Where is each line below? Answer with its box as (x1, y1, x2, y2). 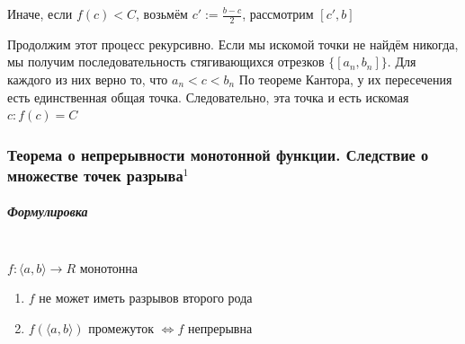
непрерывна (188, 318, 253, 337)
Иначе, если (7, 4, 73, 22)
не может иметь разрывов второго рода (39, 288, 253, 307)
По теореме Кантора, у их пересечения (238, 70, 452, 89)
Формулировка (7, 202, 88, 221)
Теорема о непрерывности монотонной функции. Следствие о (7, 143, 429, 165)
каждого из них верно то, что (7, 70, 168, 89)
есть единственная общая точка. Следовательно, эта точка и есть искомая (7, 87, 409, 106)
